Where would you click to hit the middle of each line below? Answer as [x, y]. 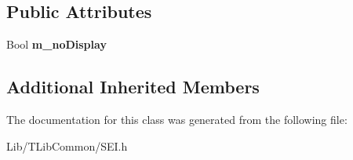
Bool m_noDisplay [56, 44]
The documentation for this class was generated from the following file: [177, 119]
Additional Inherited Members [133, 87]
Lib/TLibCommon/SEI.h [67, 145]
